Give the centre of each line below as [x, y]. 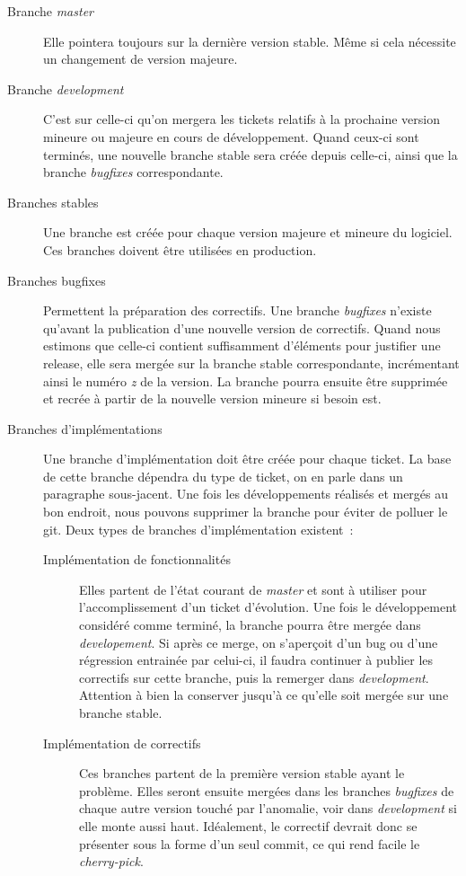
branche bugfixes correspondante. [133, 172]
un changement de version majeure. [141, 59]
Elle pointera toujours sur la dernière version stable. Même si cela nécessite [250, 41]
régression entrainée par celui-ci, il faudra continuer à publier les [256, 660]
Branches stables [53, 202]
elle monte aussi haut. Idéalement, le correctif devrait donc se [248, 825]
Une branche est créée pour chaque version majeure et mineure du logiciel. [248, 232]
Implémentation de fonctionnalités [137, 559]
